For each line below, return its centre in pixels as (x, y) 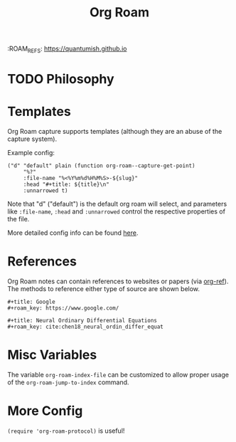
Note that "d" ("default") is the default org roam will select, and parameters (117, 204)
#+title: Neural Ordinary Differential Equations (82, 321)
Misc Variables (52, 355)
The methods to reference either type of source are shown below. (104, 289)
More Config (45, 411)
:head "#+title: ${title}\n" (66, 185)
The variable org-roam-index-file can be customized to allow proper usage (118, 374)
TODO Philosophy (61, 79)
